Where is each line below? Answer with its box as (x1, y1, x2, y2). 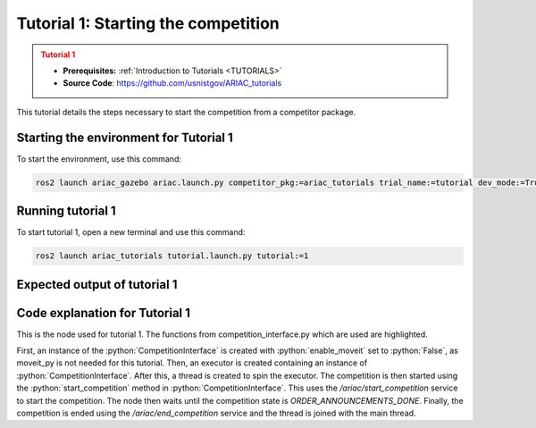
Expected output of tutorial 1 (16, 277, 178, 292)
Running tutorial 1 (16, 204, 116, 219)
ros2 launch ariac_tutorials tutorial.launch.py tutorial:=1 (35, 251, 309, 261)
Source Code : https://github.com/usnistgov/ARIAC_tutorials (63, 78, 282, 88)
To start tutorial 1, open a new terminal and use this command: (16, 227, 246, 238)
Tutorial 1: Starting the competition (16, 13, 281, 33)
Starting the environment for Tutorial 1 (16, 130, 234, 145)
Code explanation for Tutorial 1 (16, 305, 191, 321)
